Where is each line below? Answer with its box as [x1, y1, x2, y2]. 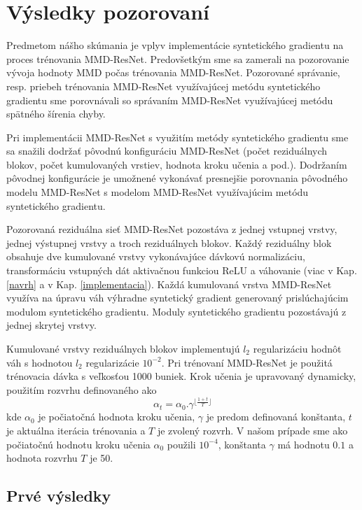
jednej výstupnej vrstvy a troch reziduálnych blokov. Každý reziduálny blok [6, 235, 332, 250]
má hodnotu [277, 437, 330, 451]
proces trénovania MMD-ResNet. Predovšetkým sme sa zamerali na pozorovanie [6, 51, 349, 66]
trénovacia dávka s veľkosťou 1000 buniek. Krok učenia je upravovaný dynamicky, [6, 369, 356, 383]
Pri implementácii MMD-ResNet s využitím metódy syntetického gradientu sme [6, 129, 349, 144]
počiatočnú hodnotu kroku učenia [6, 437, 151, 451]
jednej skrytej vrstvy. [6, 318, 97, 332]
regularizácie [85, 355, 139, 369]
